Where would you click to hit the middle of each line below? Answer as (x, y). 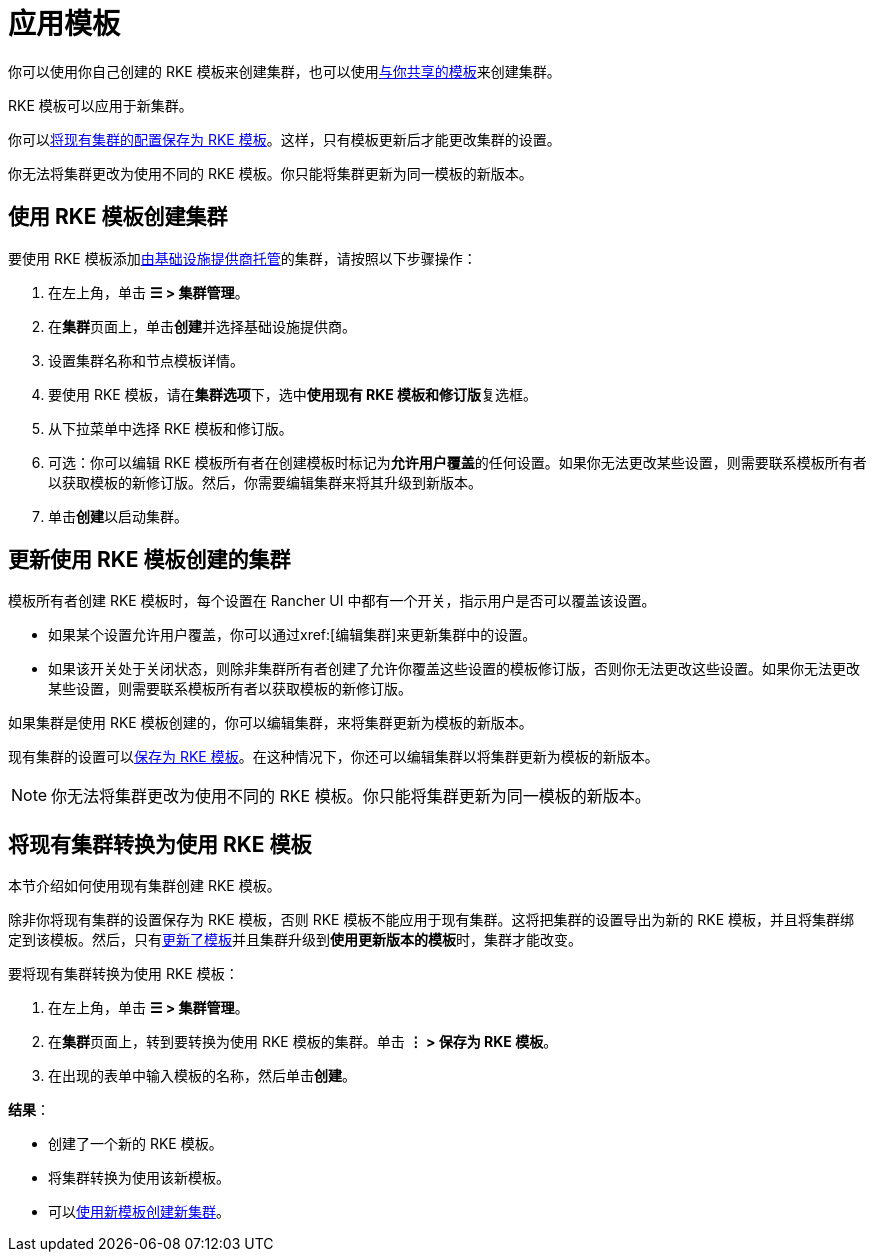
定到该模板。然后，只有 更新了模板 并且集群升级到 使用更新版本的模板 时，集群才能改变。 (295, 940)
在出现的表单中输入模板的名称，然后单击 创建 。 (202, 1076)
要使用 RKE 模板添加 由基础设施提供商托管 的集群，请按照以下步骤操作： (242, 258)
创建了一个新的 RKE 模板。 (135, 1144)
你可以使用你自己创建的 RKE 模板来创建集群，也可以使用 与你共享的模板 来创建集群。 (284, 71)
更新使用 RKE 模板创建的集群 (149, 560)
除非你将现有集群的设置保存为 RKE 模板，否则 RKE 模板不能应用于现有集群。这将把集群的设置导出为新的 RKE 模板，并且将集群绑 (431, 920)
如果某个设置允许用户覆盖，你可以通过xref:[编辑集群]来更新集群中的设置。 (292, 635)
